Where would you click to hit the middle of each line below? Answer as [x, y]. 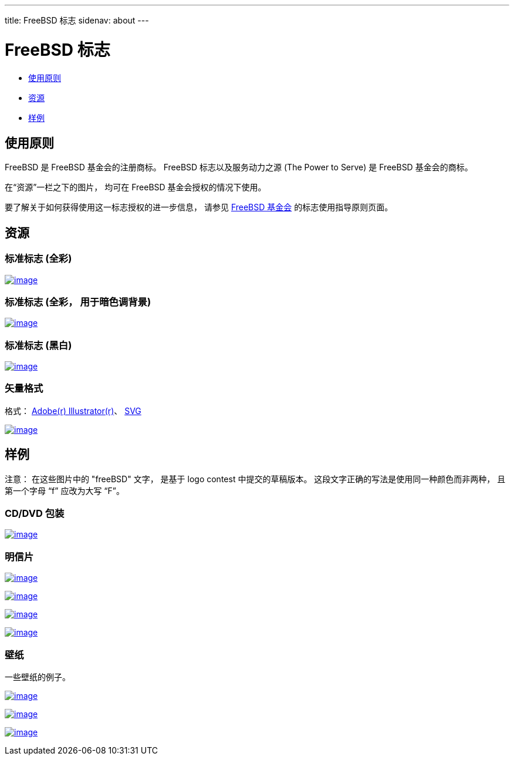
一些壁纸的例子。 [38, 677]
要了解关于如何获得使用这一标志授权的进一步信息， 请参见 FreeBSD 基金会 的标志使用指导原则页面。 [199, 207]
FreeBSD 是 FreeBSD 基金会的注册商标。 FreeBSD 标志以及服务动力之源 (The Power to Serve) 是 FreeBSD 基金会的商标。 [239, 167]
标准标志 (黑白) [38, 345]
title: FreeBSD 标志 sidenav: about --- [77, 20]
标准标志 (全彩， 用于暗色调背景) [78, 302]
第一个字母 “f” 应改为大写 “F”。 [65, 490]
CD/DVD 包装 [35, 514]
